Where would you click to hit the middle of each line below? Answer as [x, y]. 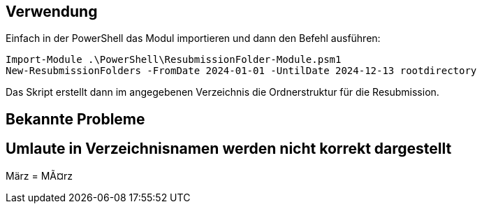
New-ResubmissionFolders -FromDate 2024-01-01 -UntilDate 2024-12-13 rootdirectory [241, 71]
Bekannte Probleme [75, 119]
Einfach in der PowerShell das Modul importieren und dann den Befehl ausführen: [193, 38]
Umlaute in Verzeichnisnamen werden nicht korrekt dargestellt [229, 149]
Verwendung [52, 12]
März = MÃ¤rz [39, 175]
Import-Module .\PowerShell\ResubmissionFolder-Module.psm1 [174, 60]
